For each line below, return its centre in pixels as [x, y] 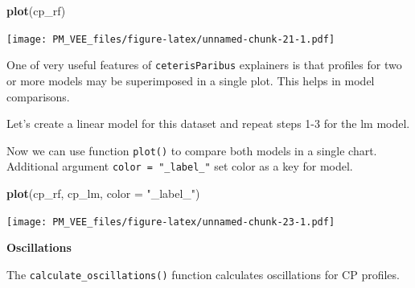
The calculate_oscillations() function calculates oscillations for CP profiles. [203, 274]
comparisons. [38, 96]
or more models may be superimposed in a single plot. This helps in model [191, 80]
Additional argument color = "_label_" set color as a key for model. [180, 166]
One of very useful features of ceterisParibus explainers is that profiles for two [204, 65]
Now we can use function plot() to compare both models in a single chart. [192, 150]
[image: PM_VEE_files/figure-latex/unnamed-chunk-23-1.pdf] [171, 222]
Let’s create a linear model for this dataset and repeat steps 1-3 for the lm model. [208, 123]
